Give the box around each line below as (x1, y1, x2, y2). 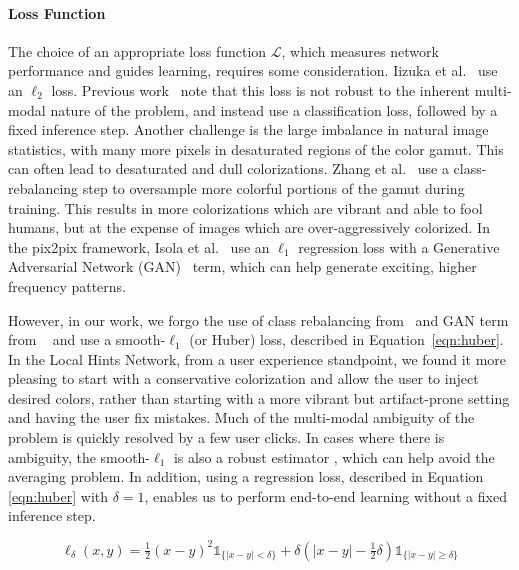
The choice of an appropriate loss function (8, 40, 267, 61)
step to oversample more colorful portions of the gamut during (82, 177, 465, 198)
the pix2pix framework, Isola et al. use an (8, 236, 270, 257)
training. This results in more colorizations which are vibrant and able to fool (8, 197, 483, 218)
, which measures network (281, 40, 439, 61)
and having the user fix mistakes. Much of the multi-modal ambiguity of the (8, 407, 475, 428)
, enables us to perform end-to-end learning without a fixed (144, 485, 507, 506)
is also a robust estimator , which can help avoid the (173, 446, 495, 467)
